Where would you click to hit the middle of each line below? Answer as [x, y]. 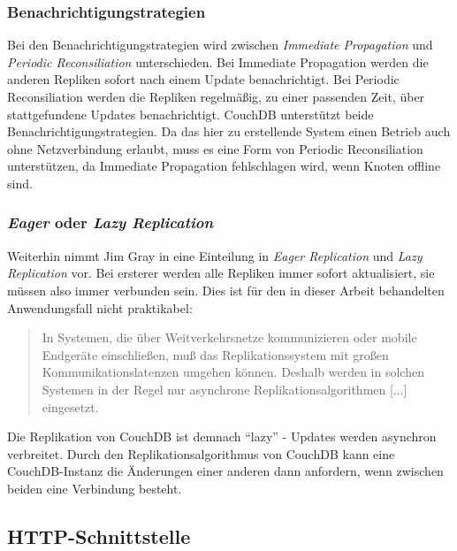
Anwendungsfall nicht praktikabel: [100, 307]
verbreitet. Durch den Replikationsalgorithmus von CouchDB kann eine [201, 453]
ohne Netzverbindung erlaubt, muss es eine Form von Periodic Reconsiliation [215, 148]
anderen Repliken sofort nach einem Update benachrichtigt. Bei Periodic [203, 79]
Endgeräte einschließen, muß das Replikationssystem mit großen [215, 354]
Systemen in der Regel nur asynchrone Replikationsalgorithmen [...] [225, 389]
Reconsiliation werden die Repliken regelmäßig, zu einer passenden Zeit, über [216, 96]
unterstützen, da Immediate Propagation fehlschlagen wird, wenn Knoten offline [224, 166]
